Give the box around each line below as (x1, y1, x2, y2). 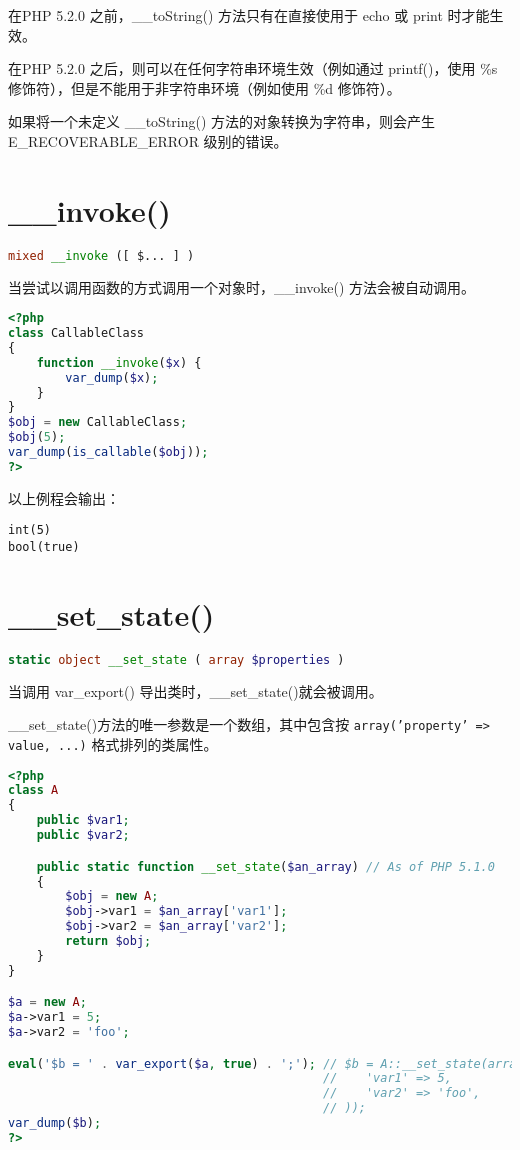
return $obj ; (65, 934, 152, 948)
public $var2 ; (36, 828, 130, 843)
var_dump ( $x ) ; (65, 370, 159, 385)
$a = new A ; (8, 995, 87, 1010)
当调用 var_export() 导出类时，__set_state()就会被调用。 (8, 680, 383, 701)
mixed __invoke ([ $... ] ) (8, 248, 195, 263)
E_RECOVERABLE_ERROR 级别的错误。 (8, 130, 288, 151)
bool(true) (8, 540, 80, 555)
